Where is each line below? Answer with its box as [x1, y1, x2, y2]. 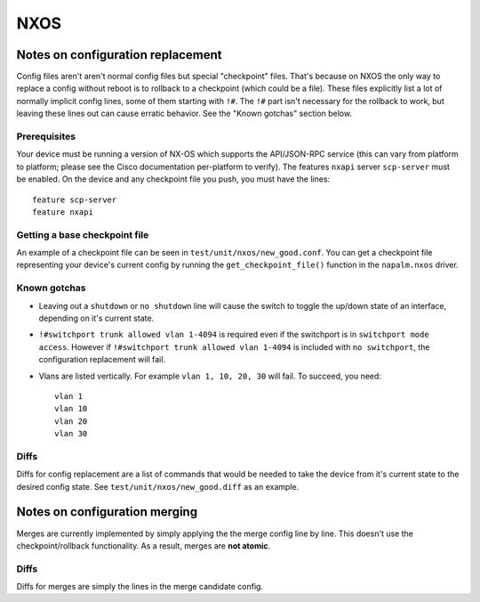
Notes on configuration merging [16, 504, 198, 520]
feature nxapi [32, 207, 93, 217]
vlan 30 [54, 428, 88, 439]
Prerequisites [16, 130, 76, 142]
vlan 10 [54, 403, 88, 414]
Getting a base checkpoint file [16, 228, 149, 240]
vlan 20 [54, 416, 88, 427]
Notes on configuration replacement [16, 47, 222, 62]
